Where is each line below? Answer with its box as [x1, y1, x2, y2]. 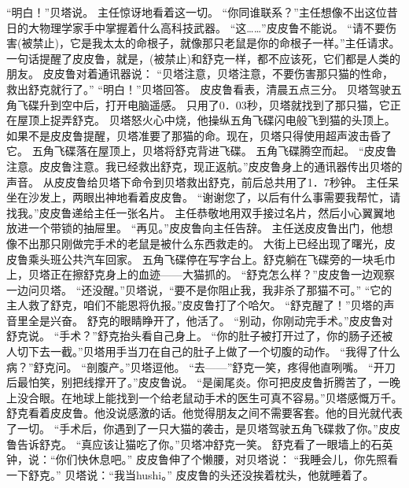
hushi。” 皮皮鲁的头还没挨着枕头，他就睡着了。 [135, 466, 374, 482]
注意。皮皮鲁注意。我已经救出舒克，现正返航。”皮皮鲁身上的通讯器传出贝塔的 [6, 157, 403, 174]
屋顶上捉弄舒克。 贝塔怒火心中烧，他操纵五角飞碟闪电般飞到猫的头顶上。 [17, 112, 396, 128]
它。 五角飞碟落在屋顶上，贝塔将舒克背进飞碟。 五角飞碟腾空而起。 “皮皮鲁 [6, 142, 397, 159]
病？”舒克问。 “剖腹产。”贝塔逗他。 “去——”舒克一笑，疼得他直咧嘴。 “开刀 [6, 358, 396, 375]
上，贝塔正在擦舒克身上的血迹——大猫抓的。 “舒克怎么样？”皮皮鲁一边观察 [6, 266, 395, 283]
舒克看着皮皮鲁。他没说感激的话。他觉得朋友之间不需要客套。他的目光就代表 [6, 405, 403, 421]
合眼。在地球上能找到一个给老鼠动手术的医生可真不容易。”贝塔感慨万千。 [28, 389, 403, 405]
